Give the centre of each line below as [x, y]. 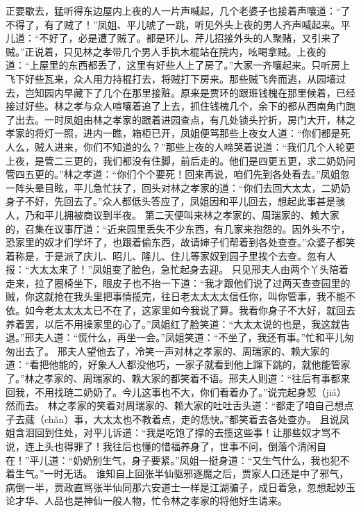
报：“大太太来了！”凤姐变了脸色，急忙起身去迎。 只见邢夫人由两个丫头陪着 [177, 269]
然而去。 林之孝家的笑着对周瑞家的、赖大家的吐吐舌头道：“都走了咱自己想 [175, 405]
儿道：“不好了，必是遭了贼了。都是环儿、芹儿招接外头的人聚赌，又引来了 [173, 38]
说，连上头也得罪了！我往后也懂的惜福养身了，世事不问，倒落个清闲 [161, 446]
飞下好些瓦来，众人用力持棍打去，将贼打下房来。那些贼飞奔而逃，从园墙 [171, 78]
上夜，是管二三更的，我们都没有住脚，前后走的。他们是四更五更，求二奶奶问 [180, 160]
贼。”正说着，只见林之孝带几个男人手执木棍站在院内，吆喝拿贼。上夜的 [166, 51]
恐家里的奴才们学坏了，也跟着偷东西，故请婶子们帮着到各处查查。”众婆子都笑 [180, 242]
